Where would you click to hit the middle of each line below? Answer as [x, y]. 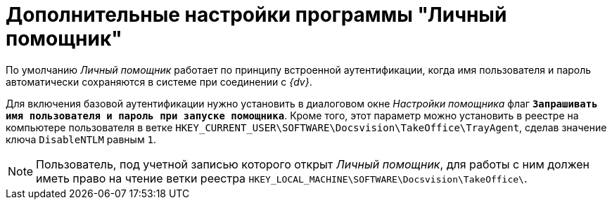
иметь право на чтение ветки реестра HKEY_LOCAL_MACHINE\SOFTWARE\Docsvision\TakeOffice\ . [282, 178]
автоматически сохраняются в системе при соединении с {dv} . [159, 81]
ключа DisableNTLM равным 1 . [81, 139]
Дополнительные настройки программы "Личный [256, 15]
